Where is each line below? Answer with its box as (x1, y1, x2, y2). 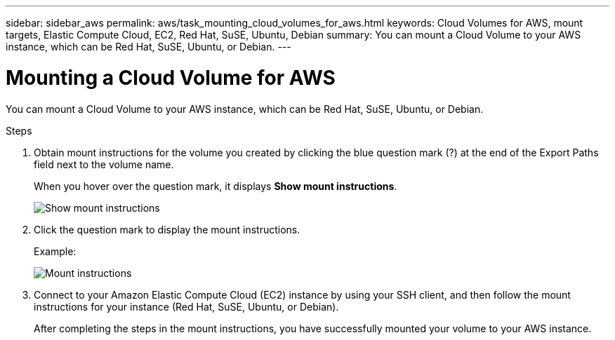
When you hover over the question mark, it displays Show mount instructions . (34, 179, 397, 192)
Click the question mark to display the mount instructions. (34, 223, 300, 236)
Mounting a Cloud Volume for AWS (6, 65, 336, 90)
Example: (34, 245, 77, 257)
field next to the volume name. (34, 158, 174, 170)
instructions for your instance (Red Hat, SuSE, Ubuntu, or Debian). (34, 300, 339, 313)
